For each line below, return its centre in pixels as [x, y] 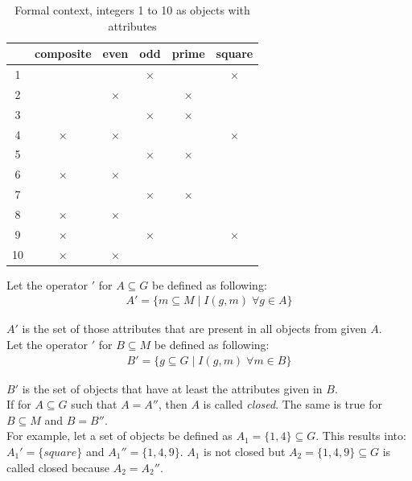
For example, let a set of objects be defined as [119, 436]
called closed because [58, 467]
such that [94, 404]
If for [19, 404]
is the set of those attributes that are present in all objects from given [194, 329]
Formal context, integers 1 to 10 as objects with [132, 10]
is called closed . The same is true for [293, 404]
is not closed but [245, 451]
